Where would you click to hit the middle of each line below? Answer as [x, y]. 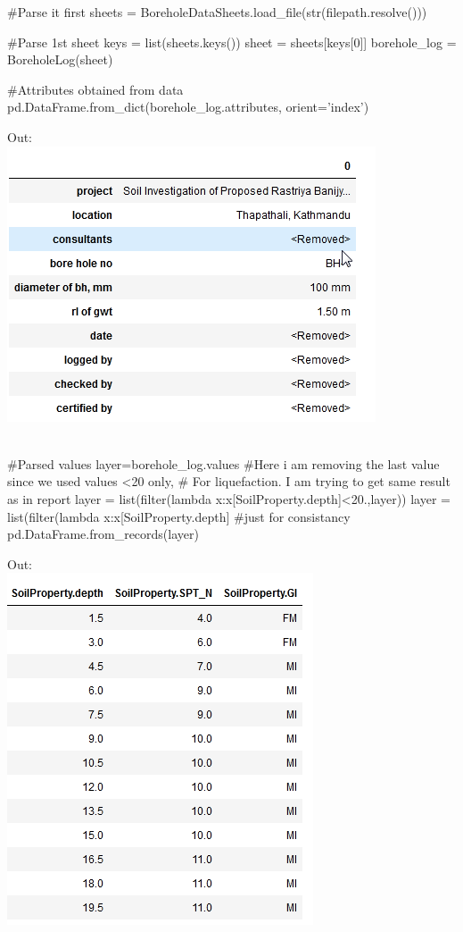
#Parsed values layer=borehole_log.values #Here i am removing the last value [223, 463]
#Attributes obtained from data [95, 89]
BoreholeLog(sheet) [60, 59]
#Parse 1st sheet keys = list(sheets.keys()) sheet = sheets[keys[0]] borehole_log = [232, 42]
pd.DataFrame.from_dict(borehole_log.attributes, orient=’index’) [188, 107]
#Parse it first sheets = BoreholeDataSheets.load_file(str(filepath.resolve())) [217, 12]
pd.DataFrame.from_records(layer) [103, 534]
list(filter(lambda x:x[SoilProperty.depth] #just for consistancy [179, 516]
